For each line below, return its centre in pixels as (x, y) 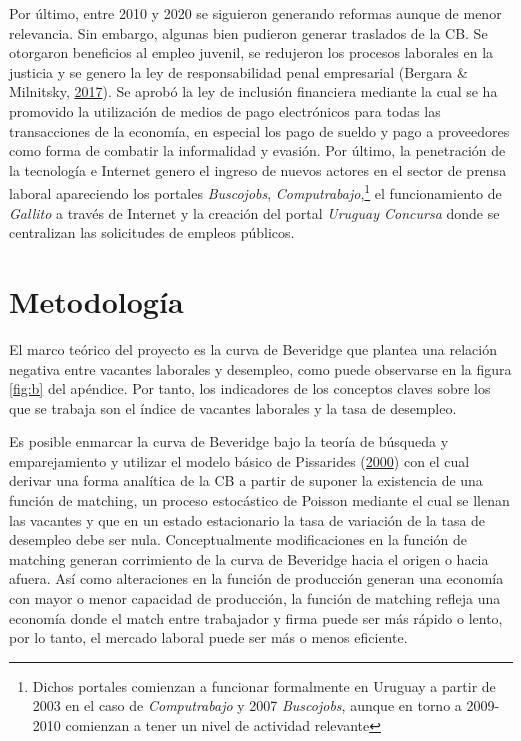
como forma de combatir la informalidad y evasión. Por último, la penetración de (257, 150)
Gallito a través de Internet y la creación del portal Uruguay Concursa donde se (254, 212)
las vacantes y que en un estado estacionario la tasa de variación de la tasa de (247, 519)
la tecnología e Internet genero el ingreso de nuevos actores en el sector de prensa (258, 169)
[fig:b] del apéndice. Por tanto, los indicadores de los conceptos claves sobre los (250, 388)
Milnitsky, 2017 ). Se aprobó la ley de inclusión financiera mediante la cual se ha (253, 91)
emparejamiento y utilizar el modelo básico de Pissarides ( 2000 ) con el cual (239, 460)
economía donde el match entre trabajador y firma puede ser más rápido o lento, (256, 617)
